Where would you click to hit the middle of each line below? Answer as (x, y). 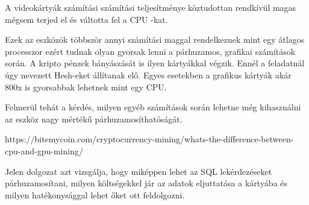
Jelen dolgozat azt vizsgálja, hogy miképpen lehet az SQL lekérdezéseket (139, 171)
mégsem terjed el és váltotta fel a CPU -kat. (86, 19)
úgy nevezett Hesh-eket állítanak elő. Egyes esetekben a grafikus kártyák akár (148, 74)
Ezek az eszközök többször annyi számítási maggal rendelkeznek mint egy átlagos (155, 39)
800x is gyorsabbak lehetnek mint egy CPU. (86, 87)
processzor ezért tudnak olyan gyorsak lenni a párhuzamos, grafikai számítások (150, 51)
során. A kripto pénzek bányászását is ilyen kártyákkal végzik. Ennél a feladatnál (155, 63)
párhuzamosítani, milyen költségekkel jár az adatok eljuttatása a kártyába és (146, 183)
